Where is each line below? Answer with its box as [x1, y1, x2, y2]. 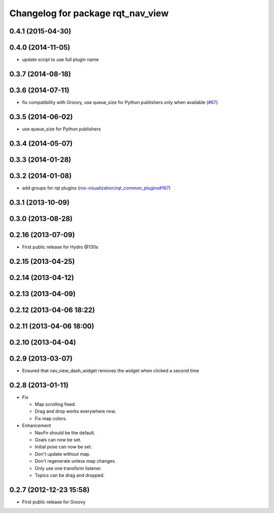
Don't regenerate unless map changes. [35, 458, 116, 464]
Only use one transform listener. [35, 465, 102, 471]
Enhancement [22, 423, 51, 429]
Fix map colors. [35, 415, 67, 421]
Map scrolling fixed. [35, 401, 76, 407]
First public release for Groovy [22, 499, 86, 505]
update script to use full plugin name [22, 56, 99, 63]
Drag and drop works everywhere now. [35, 408, 116, 415]
